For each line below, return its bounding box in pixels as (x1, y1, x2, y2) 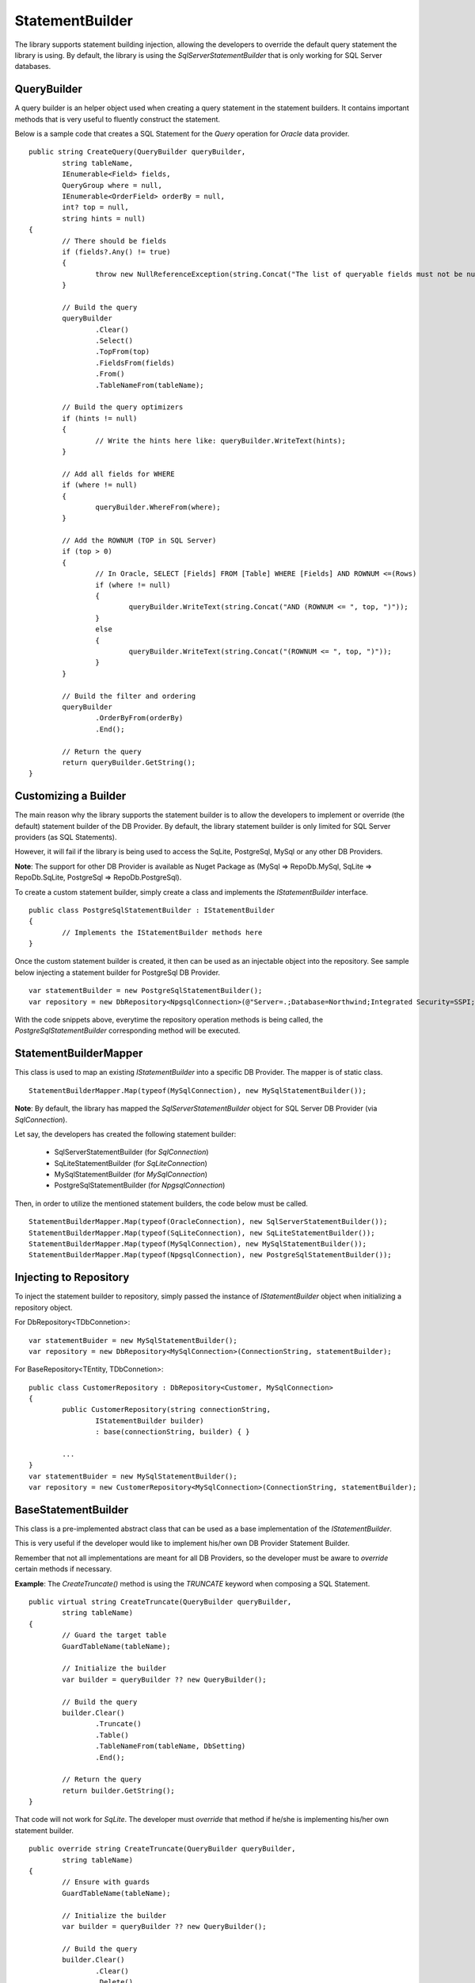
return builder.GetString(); (62, 1785, 176, 1795)
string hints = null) (62, 214, 146, 223)
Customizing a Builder (14, 789, 127, 803)
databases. (14, 62, 51, 71)
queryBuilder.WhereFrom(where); (95, 502, 221, 512)
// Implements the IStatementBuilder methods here (62, 928, 263, 937)
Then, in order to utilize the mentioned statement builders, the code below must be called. (14, 1199, 309, 1208)
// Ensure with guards (62, 1878, 150, 1887)
